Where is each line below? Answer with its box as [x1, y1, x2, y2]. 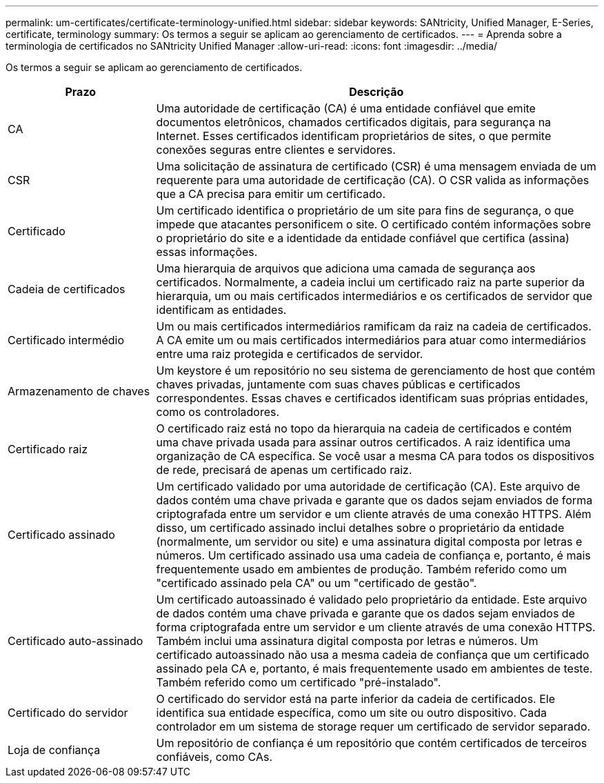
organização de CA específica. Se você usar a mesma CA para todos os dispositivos [156, 449, 594, 463]
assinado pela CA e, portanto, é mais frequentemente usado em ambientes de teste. [156, 662, 593, 675]
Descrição [349, 85, 404, 99]
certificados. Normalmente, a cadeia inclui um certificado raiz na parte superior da [156, 275, 585, 289]
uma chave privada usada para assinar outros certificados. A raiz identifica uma [156, 435, 571, 449]
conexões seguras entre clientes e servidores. [156, 143, 396, 157]
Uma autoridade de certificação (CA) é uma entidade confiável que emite [156, 101, 536, 115]
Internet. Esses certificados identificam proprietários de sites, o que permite [156, 129, 552, 143]
